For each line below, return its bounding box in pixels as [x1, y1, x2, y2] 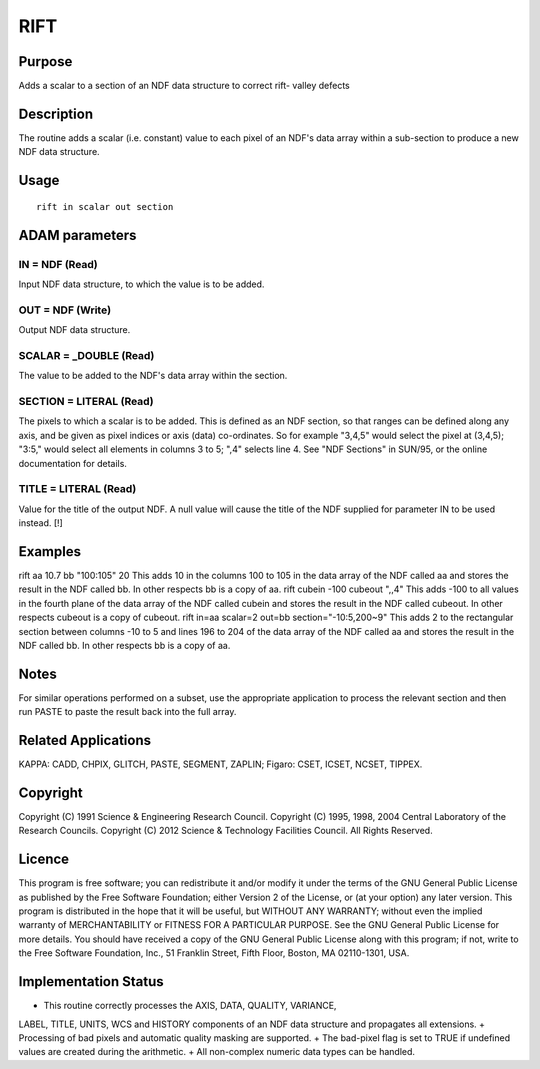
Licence [18, 851, 70, 868]
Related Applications [18, 732, 152, 749]
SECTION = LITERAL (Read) [18, 394, 154, 408]
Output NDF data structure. [18, 324, 131, 336]
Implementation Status [18, 973, 164, 990]
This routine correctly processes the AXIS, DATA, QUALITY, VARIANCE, [43, 1000, 337, 1012]
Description [18, 105, 94, 122]
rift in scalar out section [36, 201, 174, 212]
